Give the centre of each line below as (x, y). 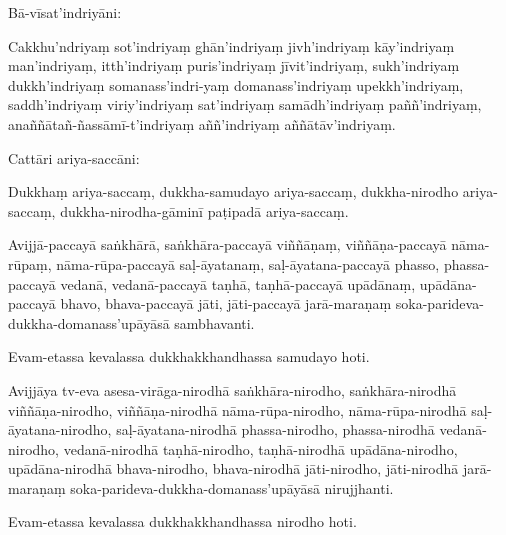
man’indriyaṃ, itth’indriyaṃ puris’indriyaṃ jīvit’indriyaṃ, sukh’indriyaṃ (234, 65)
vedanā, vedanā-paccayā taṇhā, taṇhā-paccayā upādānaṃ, (238, 283)
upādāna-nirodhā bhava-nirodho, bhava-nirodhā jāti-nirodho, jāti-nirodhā (233, 468)
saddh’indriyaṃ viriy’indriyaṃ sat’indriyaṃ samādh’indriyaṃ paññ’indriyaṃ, (245, 104)
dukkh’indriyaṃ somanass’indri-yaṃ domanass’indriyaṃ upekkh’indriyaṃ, (236, 84)
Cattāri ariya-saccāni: (74, 157)
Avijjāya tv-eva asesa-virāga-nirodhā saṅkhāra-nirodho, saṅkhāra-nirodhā (232, 389)
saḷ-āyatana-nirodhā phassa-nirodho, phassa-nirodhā (275, 429)
